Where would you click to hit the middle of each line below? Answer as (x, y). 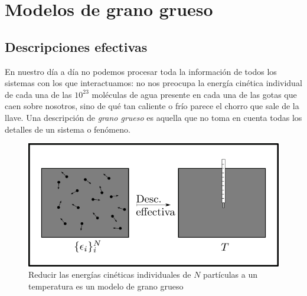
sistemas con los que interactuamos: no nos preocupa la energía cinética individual (153, 83)
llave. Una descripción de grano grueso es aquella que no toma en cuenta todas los (153, 117)
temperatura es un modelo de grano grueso (106, 286)
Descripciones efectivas (76, 46)
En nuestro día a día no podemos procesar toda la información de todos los (141, 71)
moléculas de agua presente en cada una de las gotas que (194, 94)
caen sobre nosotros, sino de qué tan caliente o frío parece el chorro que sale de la (152, 106)
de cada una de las (38, 94)
